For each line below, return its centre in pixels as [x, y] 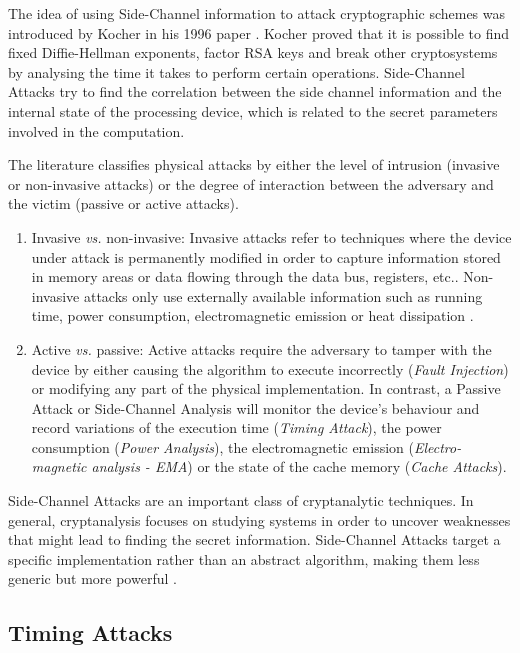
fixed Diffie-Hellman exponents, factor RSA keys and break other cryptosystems [253, 52]
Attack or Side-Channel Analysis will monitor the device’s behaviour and [255, 407]
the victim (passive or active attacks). [123, 203]
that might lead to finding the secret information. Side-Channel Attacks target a [254, 539]
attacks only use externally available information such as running [283, 295]
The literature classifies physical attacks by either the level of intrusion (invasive [254, 164]
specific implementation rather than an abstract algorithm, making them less [244, 558]
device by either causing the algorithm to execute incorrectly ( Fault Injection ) [270, 368]
